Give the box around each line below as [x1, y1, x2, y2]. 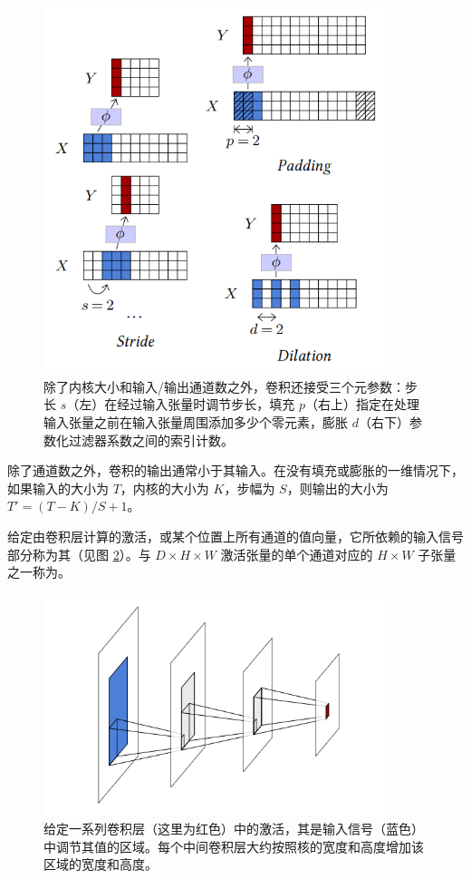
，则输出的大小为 [286, 478, 389, 497]
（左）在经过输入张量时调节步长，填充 [66, 395, 295, 414]
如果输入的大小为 [7, 478, 109, 497]
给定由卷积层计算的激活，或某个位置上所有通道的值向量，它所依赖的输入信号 [7, 526, 464, 545]
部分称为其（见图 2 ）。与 [7, 544, 151, 563]
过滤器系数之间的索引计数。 [68, 430, 234, 449]
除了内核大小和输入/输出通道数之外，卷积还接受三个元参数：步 [43, 376, 418, 396]
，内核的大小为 [120, 478, 209, 497]
